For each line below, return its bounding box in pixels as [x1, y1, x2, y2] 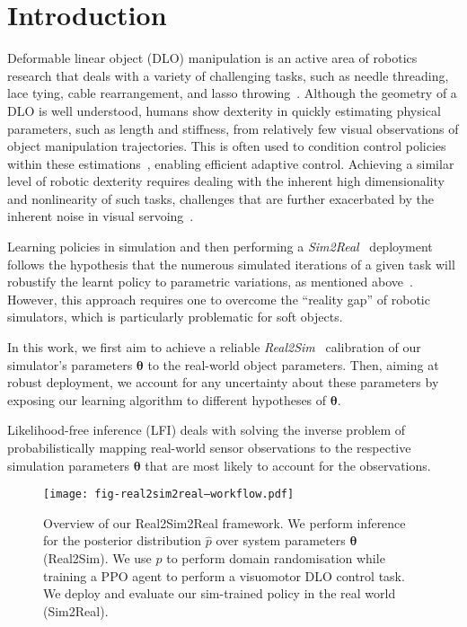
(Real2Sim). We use [43, 549, 152, 568]
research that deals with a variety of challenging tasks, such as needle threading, [7, 66, 449, 84]
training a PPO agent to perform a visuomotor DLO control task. [43, 566, 405, 585]
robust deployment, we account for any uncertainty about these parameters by [7, 373, 439, 392]
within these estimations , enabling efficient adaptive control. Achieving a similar [7, 154, 454, 172]
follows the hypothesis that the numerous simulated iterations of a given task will [7, 254, 455, 273]
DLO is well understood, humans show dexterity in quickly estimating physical [7, 101, 441, 119]
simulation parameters [7, 455, 129, 474]
